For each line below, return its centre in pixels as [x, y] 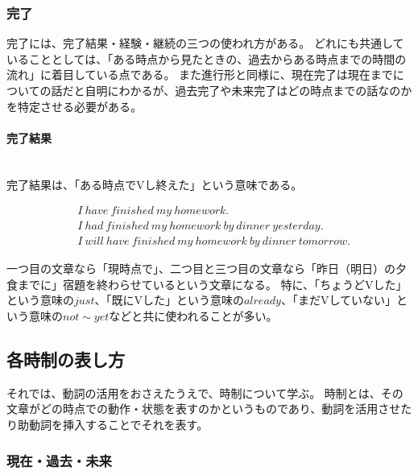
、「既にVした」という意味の [169, 300]
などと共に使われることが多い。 [193, 316]
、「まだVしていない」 [339, 300]
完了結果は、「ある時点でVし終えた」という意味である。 [155, 184]
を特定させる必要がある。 [74, 106]
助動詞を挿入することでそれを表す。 [113, 425]
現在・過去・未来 [59, 460]
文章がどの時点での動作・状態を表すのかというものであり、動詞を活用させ [204, 409]
